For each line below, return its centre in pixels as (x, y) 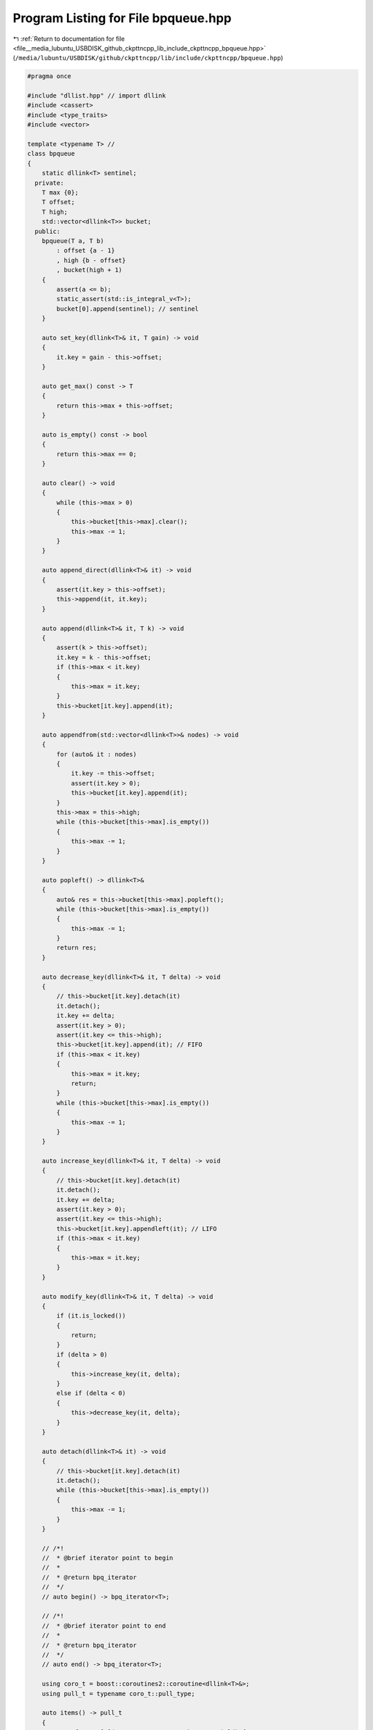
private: (49, 183)
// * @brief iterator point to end (104, 1626)
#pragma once (49, 76)
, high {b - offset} (91, 260)
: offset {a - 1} (86, 251)
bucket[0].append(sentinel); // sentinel (127, 309)
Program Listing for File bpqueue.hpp (122, 18)
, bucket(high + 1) (89, 270)
